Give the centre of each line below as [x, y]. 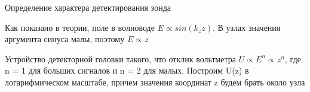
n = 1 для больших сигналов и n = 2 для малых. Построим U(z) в [127, 70]
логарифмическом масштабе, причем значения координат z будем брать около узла [155, 82]
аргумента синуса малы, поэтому [65, 39]
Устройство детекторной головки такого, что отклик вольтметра [121, 58]
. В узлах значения [246, 27]
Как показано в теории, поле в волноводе [80, 27]
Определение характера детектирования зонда [88, 7]
